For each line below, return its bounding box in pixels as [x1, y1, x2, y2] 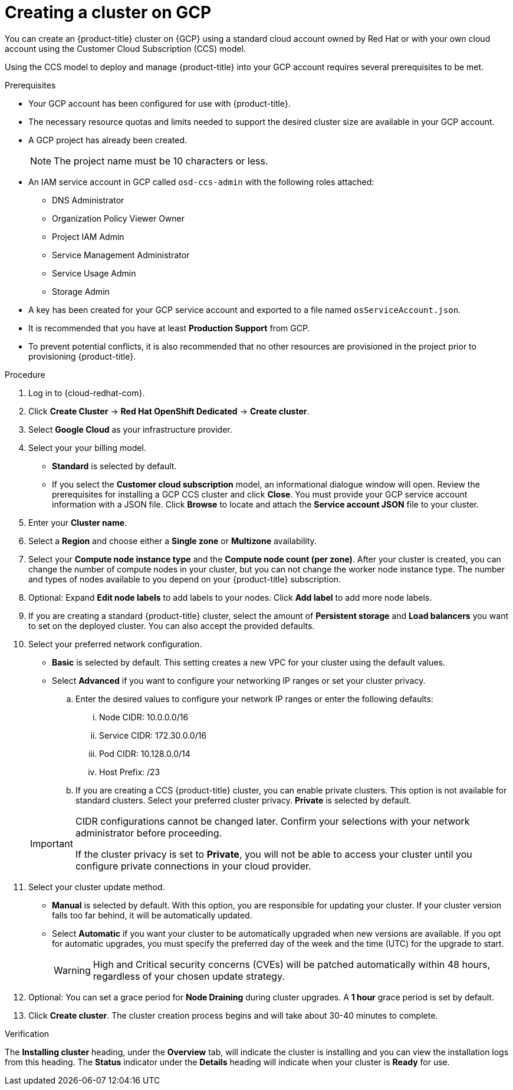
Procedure [5, 369, 45, 380]
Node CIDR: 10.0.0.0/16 [99, 712, 189, 722]
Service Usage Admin [52, 268, 136, 278]
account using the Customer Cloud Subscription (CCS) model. [5, 43, 246, 54]
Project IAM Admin [52, 231, 124, 242]
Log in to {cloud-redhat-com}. [28, 387, 145, 398]
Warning [54, 964, 91, 976]
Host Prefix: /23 [99, 766, 160, 777]
